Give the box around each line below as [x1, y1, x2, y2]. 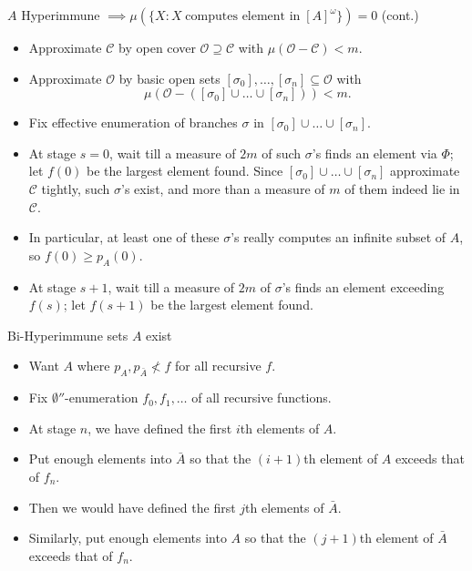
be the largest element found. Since [87, 161, 283, 180]
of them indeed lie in [344, 178, 460, 198]
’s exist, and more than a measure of [121, 178, 325, 198]
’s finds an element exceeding [282, 277, 445, 296]
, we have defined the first [87, 418, 232, 437]
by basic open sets [118, 68, 221, 87]
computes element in [185, 10, 301, 23]
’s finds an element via [312, 143, 437, 162]
